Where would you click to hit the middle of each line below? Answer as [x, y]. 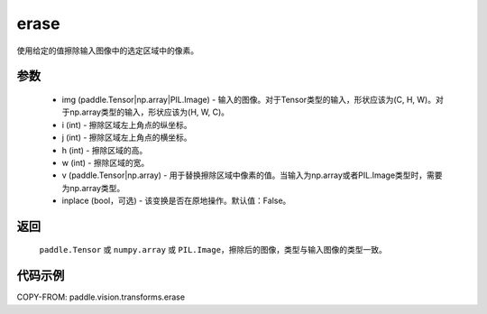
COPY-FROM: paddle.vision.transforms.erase [101, 297]
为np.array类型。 [93, 188]
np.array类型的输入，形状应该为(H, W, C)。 [149, 112]
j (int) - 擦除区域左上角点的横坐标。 [127, 138]
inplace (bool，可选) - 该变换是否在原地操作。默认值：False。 [176, 201]
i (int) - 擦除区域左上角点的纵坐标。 [127, 125]
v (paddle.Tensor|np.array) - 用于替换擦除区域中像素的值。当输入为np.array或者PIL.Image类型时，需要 [252, 175]
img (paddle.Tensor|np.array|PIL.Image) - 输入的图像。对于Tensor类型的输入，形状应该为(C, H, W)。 [249, 99]
